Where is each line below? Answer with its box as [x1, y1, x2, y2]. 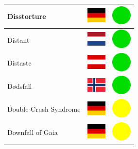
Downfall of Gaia [7, 127, 58, 137]
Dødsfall [7, 81, 32, 91]
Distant [7, 34, 30, 45]
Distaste [7, 58, 32, 68]
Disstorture [7, 11, 46, 21]
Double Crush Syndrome [7, 104, 81, 114]
